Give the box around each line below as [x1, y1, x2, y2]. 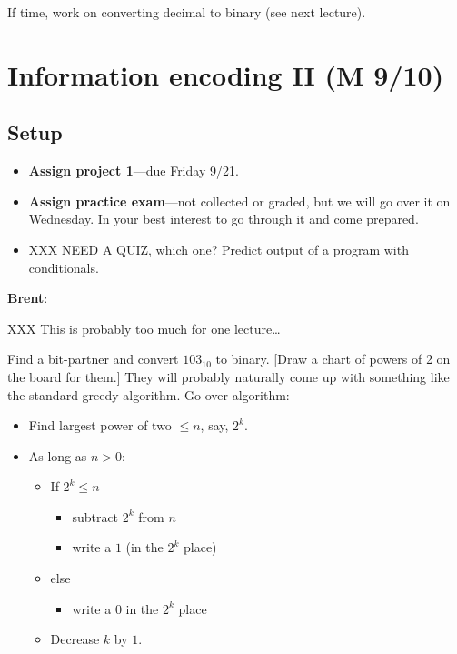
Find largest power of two [28, 416, 172, 435]
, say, [200, 416, 229, 435]
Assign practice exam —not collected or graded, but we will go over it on [28, 191, 451, 210]
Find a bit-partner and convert [7, 349, 179, 368]
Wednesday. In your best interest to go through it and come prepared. [28, 209, 419, 228]
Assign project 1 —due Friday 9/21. [28, 161, 239, 180]
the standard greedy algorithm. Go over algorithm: [7, 385, 290, 404]
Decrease [50, 629, 100, 649]
